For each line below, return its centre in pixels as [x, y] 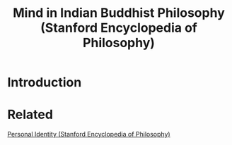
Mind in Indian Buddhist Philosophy [119, 13]
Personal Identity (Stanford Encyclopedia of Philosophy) [89, 134]
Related [30, 115]
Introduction [45, 83]
